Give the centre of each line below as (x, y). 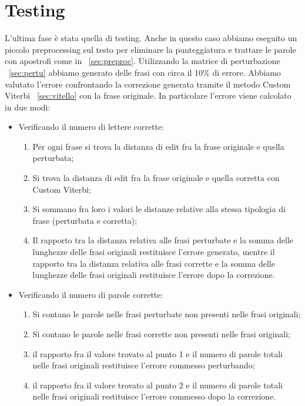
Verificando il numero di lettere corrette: (91, 127)
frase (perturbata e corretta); (85, 220)
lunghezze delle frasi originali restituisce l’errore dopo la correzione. (154, 275)
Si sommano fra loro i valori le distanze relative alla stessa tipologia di (159, 209)
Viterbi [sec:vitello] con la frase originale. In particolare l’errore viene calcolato (148, 95)
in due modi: (28, 107)
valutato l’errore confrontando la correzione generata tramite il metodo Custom (148, 84)
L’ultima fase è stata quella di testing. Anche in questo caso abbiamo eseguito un (151, 38)
